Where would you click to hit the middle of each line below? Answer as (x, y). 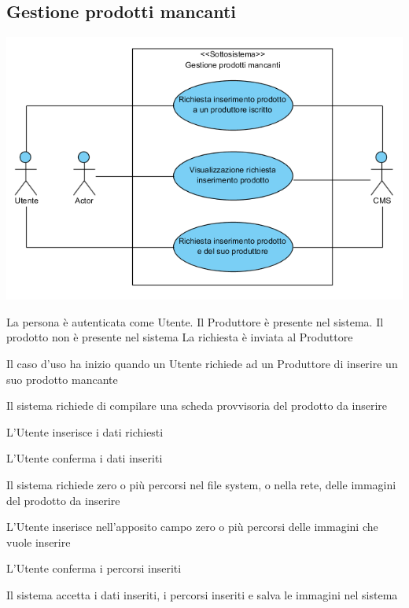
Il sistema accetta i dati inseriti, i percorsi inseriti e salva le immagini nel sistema (202, 594)
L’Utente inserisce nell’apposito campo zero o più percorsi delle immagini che (192, 527)
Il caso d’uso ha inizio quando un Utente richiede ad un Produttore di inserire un (202, 363)
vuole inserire (39, 542)
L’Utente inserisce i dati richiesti (85, 431)
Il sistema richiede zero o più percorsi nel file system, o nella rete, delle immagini (201, 484)
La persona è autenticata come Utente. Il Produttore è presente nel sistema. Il (195, 321)
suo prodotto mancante (62, 379)
